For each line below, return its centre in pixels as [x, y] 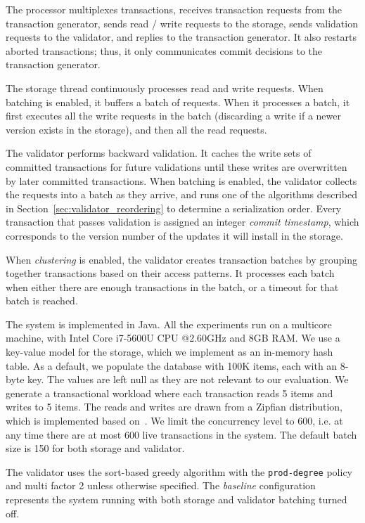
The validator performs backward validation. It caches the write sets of [159, 153]
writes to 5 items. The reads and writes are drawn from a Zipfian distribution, [174, 407]
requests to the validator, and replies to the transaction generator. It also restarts [181, 37]
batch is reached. [42, 301]
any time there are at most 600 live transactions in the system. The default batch [181, 434]
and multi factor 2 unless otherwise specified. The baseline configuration [161, 485]
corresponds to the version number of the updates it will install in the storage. [174, 235]
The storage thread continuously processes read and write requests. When [165, 88]
